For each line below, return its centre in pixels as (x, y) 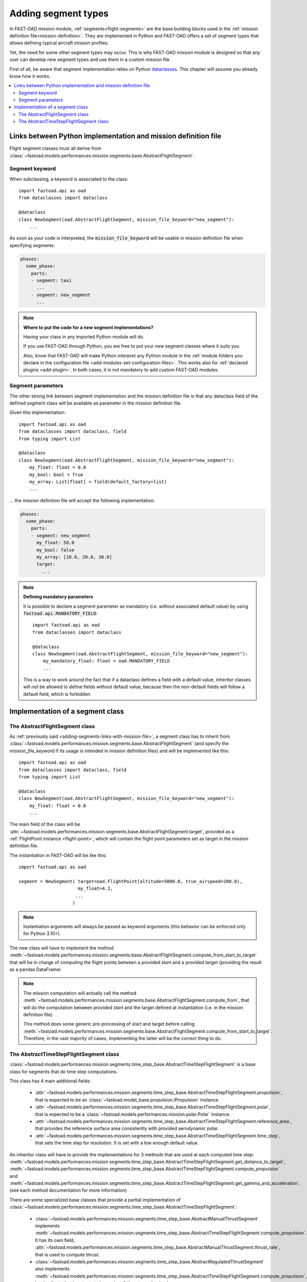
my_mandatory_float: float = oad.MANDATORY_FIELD (106, 661)
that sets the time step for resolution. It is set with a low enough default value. (117, 1143)
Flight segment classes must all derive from (56, 148)
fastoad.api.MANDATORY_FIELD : (60, 613)
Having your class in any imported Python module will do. (84, 336)
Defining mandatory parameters (58, 597)
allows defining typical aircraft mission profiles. (59, 43)
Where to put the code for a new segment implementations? (88, 327)
